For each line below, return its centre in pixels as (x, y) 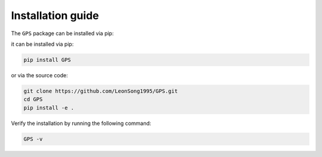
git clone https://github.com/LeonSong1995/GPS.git (101, 91)
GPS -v (33, 139)
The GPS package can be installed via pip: (62, 33)
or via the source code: (39, 75)
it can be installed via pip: (42, 44)
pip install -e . (49, 108)
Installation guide (55, 15)
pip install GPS (47, 60)
